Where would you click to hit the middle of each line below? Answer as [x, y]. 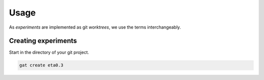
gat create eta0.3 [41, 65]
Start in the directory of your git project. [49, 52]
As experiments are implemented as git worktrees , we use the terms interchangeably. [95, 27]
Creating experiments [43, 41]
